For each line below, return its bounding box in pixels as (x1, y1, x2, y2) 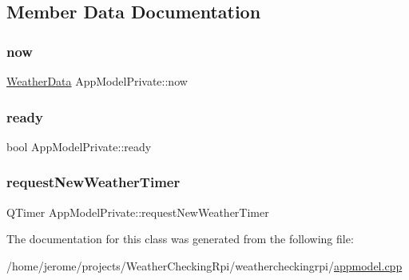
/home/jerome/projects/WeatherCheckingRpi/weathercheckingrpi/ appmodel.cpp (6, 257, 403, 274)
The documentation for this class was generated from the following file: (6, 230, 354, 247)
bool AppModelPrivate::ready (6, 138, 152, 154)
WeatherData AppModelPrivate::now (6, 73, 188, 89)
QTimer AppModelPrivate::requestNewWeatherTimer (6, 203, 269, 220)
